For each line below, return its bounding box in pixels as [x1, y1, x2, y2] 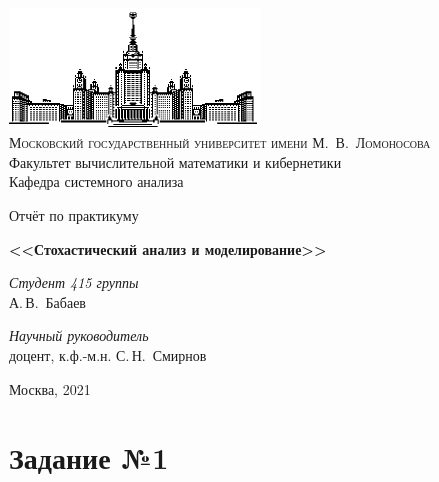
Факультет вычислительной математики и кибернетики [9, 151, 342, 172]
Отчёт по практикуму [9, 204, 139, 225]
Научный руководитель [9, 325, 149, 346]
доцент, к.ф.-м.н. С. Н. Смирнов [9, 344, 207, 365]
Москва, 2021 [9, 378, 91, 399]
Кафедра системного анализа [9, 171, 184, 192]
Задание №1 [9, 437, 169, 478]
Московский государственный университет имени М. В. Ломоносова [9, 132, 431, 153]
